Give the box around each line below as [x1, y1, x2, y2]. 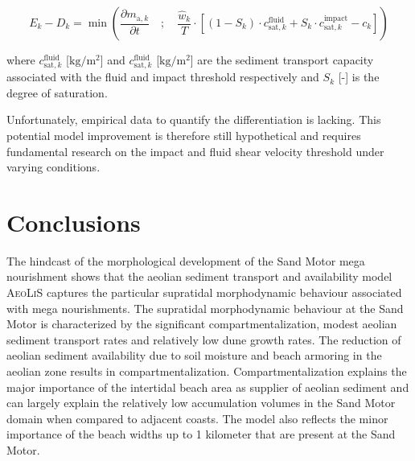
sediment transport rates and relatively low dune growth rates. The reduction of [6, 331, 401, 348]
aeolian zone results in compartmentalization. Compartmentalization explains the [6, 363, 407, 379]
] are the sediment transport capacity [190, 51, 374, 68]
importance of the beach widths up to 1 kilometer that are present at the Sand [6, 426, 396, 442]
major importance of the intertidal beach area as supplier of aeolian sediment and [6, 378, 409, 395]
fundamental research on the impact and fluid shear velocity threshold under [6, 142, 384, 159]
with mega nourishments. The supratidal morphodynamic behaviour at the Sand [6, 299, 404, 316]
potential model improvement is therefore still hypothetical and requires [6, 126, 361, 143]
